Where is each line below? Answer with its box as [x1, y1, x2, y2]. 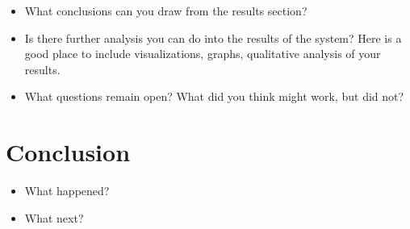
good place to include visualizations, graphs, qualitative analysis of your [24, 45, 381, 62]
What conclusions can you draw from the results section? [24, 2, 307, 19]
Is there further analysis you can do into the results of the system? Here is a [24, 29, 402, 46]
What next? [24, 209, 84, 226]
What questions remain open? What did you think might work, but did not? [24, 88, 404, 105]
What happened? [24, 182, 110, 199]
